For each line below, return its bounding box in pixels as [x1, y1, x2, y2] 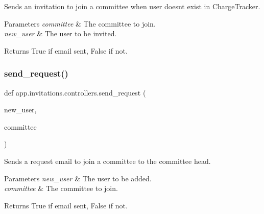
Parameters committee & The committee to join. [4, 18, 156, 29]
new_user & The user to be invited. [4, 28, 117, 39]
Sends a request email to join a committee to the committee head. [4, 155, 211, 166]
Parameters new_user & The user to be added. [4, 173, 152, 183]
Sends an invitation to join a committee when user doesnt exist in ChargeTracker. [4, 1, 260, 11]
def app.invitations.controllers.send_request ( [4, 87, 146, 98]
